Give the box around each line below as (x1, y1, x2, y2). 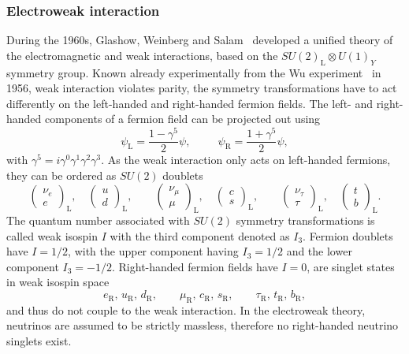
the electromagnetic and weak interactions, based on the (6, 47, 278, 63)
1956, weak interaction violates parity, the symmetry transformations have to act (6, 80, 397, 96)
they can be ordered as (6, 166, 117, 183)
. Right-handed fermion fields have (111, 258, 278, 274)
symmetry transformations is (236, 212, 375, 229)
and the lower (286, 243, 352, 259)
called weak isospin (6, 227, 99, 244)
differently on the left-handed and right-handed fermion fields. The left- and (6, 95, 373, 111)
